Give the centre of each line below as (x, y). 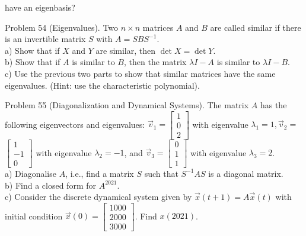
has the (273, 105)
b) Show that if (33, 62)
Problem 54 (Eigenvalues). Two (62, 27)
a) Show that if (32, 50)
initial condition (34, 216)
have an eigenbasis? (40, 7)
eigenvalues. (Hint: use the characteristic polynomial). (102, 85)
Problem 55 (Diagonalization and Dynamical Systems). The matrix (127, 105)
